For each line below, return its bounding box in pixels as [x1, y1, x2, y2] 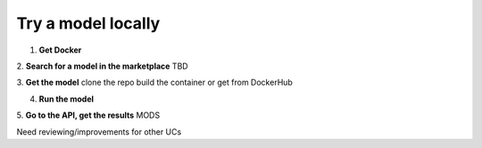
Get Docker [38, 45, 82, 55]
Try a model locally [16, 13, 161, 33]
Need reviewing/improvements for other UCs [16, 126, 182, 137]
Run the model [38, 94, 94, 104]
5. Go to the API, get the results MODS [16, 110, 161, 120]
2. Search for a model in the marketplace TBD [16, 61, 188, 71]
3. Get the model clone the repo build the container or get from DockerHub [16, 77, 294, 88]
